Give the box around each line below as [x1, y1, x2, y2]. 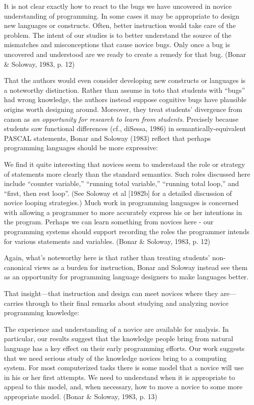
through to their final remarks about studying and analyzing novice [25, 297, 229, 308]
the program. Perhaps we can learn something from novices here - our [4, 216, 214, 227]
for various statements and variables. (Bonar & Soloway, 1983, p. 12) [4, 236, 210, 246]
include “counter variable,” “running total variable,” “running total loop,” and [4, 178, 239, 189]
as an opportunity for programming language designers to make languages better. [4, 271, 249, 282]
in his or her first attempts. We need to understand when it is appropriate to [4, 372, 235, 382]
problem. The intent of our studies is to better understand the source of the [4, 29, 231, 40]
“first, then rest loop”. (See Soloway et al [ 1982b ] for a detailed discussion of [4, 188, 232, 198]
